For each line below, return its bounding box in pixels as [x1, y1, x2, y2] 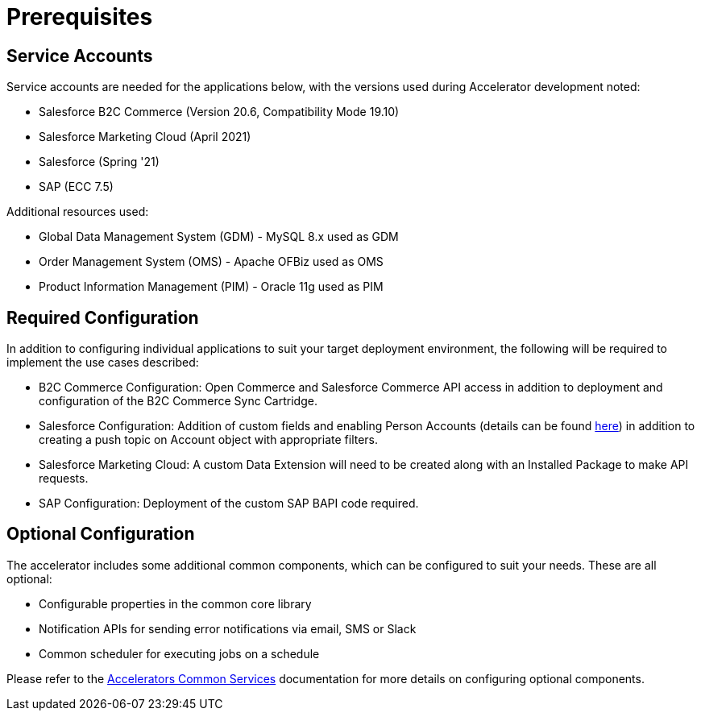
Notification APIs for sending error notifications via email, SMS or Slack [39, 621, 417, 636]
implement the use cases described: [6, 355, 199, 370]
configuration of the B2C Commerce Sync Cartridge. [39, 394, 317, 408]
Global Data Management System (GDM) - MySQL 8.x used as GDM [39, 230, 399, 244]
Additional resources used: [6, 205, 149, 219]
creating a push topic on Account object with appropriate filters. [39, 433, 379, 447]
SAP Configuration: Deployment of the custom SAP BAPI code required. [39, 496, 419, 511]
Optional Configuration [6, 524, 195, 545]
